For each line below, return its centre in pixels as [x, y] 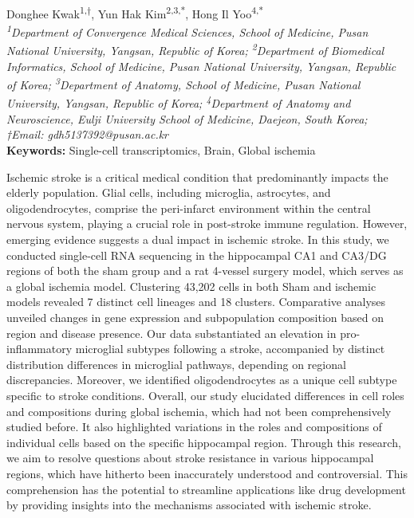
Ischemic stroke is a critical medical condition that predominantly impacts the [197, 177]
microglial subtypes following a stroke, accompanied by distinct [230, 349]
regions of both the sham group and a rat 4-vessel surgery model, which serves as [205, 271]
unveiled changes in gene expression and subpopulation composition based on [195, 317]
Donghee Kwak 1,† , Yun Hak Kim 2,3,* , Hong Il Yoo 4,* [135, 12]
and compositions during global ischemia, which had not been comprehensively [199, 411]
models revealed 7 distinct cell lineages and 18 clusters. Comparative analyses [196, 302]
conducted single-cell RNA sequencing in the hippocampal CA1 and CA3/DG [197, 255]
